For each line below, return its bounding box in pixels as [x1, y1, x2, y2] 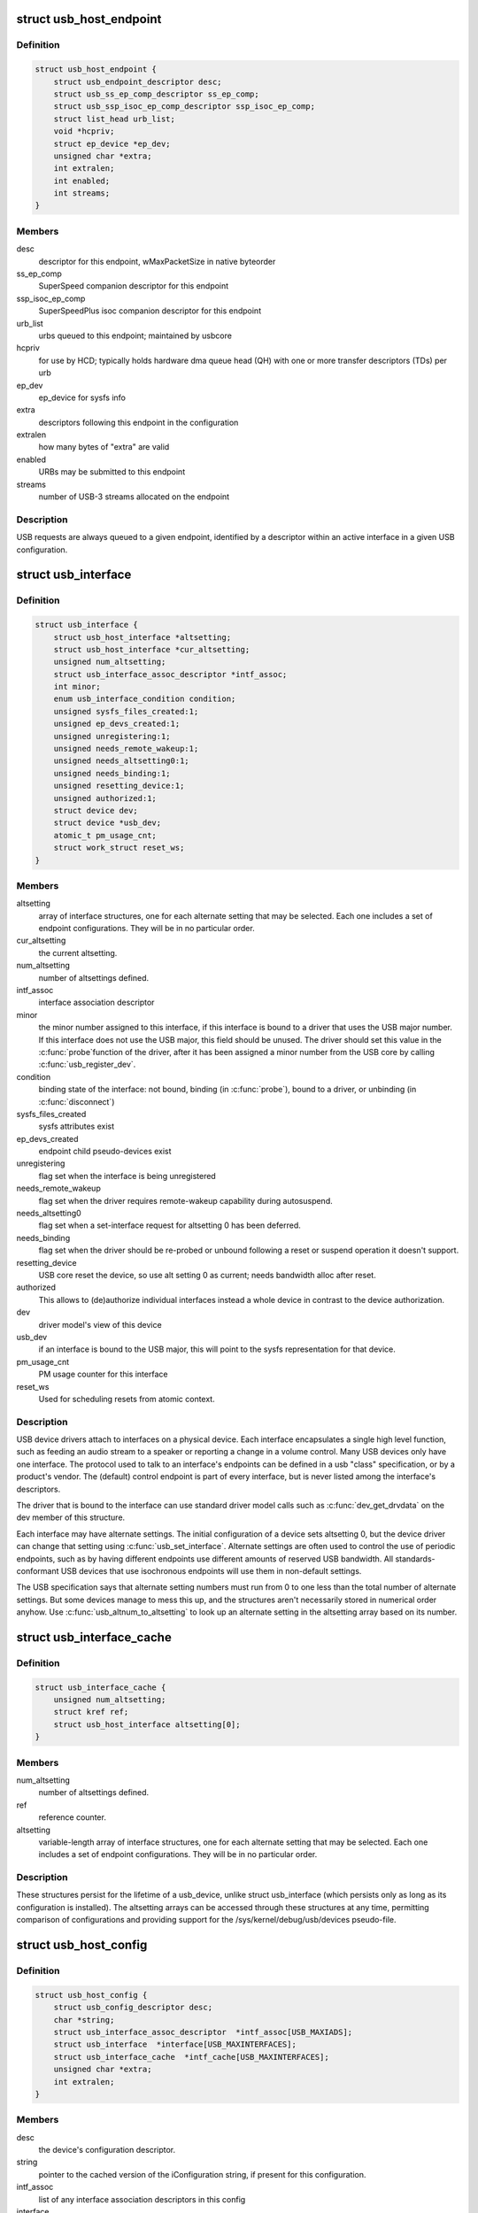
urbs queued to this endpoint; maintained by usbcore [38, 330, 232, 341]
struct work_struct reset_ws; [53, 843, 185, 853]
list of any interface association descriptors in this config [38, 2194, 246, 2204]
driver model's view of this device [38, 1319, 163, 1330]
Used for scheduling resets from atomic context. [38, 1393, 216, 1404]
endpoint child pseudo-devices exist [38, 1146, 172, 1157]
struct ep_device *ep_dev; [53, 138, 172, 149]
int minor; [53, 682, 101, 692]
